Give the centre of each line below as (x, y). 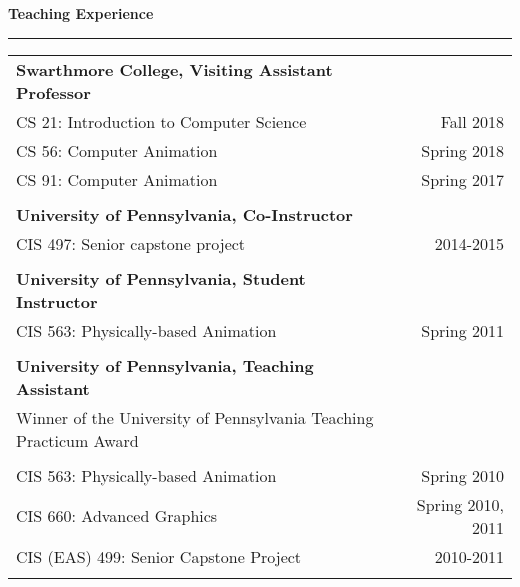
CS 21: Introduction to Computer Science (161, 121)
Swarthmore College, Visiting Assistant (174, 69)
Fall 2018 (472, 121)
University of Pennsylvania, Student (161, 278)
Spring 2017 (462, 179)
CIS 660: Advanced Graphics (117, 516)
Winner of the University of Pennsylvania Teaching (195, 417)
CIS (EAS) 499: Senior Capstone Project (159, 556)
